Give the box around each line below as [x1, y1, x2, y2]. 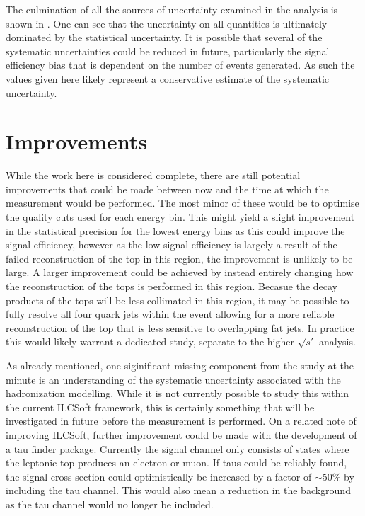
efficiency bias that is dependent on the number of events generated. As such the [6, 57, 355, 72]
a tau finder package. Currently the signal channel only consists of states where [6, 441, 349, 456]
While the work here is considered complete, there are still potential [6, 168, 301, 183]
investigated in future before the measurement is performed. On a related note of [6, 413, 357, 428]
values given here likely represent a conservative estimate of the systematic [6, 71, 330, 86]
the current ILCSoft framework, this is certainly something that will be [6, 399, 315, 414]
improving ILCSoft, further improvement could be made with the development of [6, 427, 357, 442]
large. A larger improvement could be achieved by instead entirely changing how [6, 265, 354, 280]
